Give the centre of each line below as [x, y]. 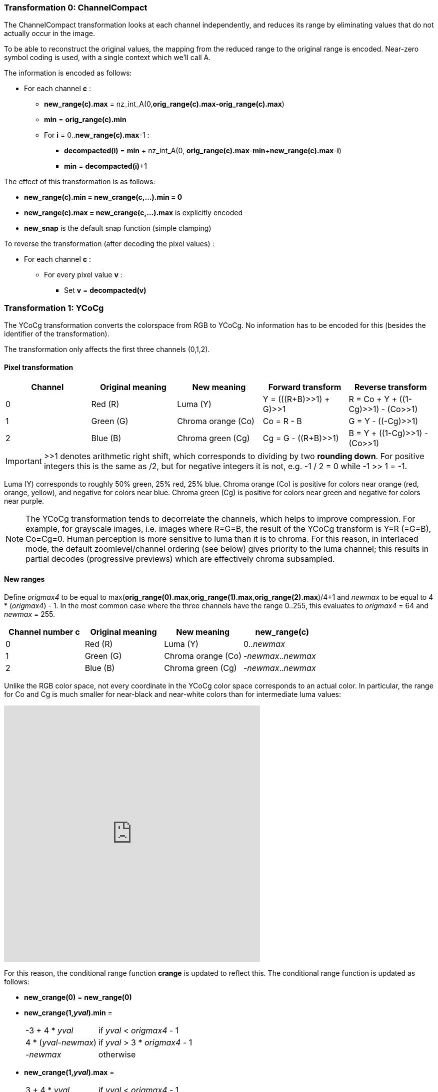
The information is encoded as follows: [68, 73]
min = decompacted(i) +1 [106, 166]
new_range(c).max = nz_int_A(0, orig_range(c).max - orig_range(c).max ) [164, 104]
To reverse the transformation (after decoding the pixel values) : [109, 244]
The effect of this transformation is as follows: [80, 182]
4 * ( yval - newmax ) [61, 1042]
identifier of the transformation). [57, 334]
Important [24, 461]
